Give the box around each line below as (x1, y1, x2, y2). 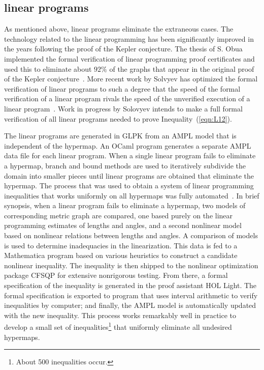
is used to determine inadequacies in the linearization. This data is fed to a (4, 240, 238, 250)
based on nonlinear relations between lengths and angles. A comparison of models (4, 230, 258, 241)
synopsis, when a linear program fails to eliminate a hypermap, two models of (4, 200, 246, 211)
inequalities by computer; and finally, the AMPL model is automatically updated (4, 300, 256, 310)
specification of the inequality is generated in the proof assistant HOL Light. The (4, 280, 257, 291)
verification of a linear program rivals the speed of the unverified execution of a (4, 93, 250, 104)
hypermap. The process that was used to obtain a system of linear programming (4, 180, 254, 191)
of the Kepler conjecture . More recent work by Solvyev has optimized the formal (4, 73, 258, 84)
